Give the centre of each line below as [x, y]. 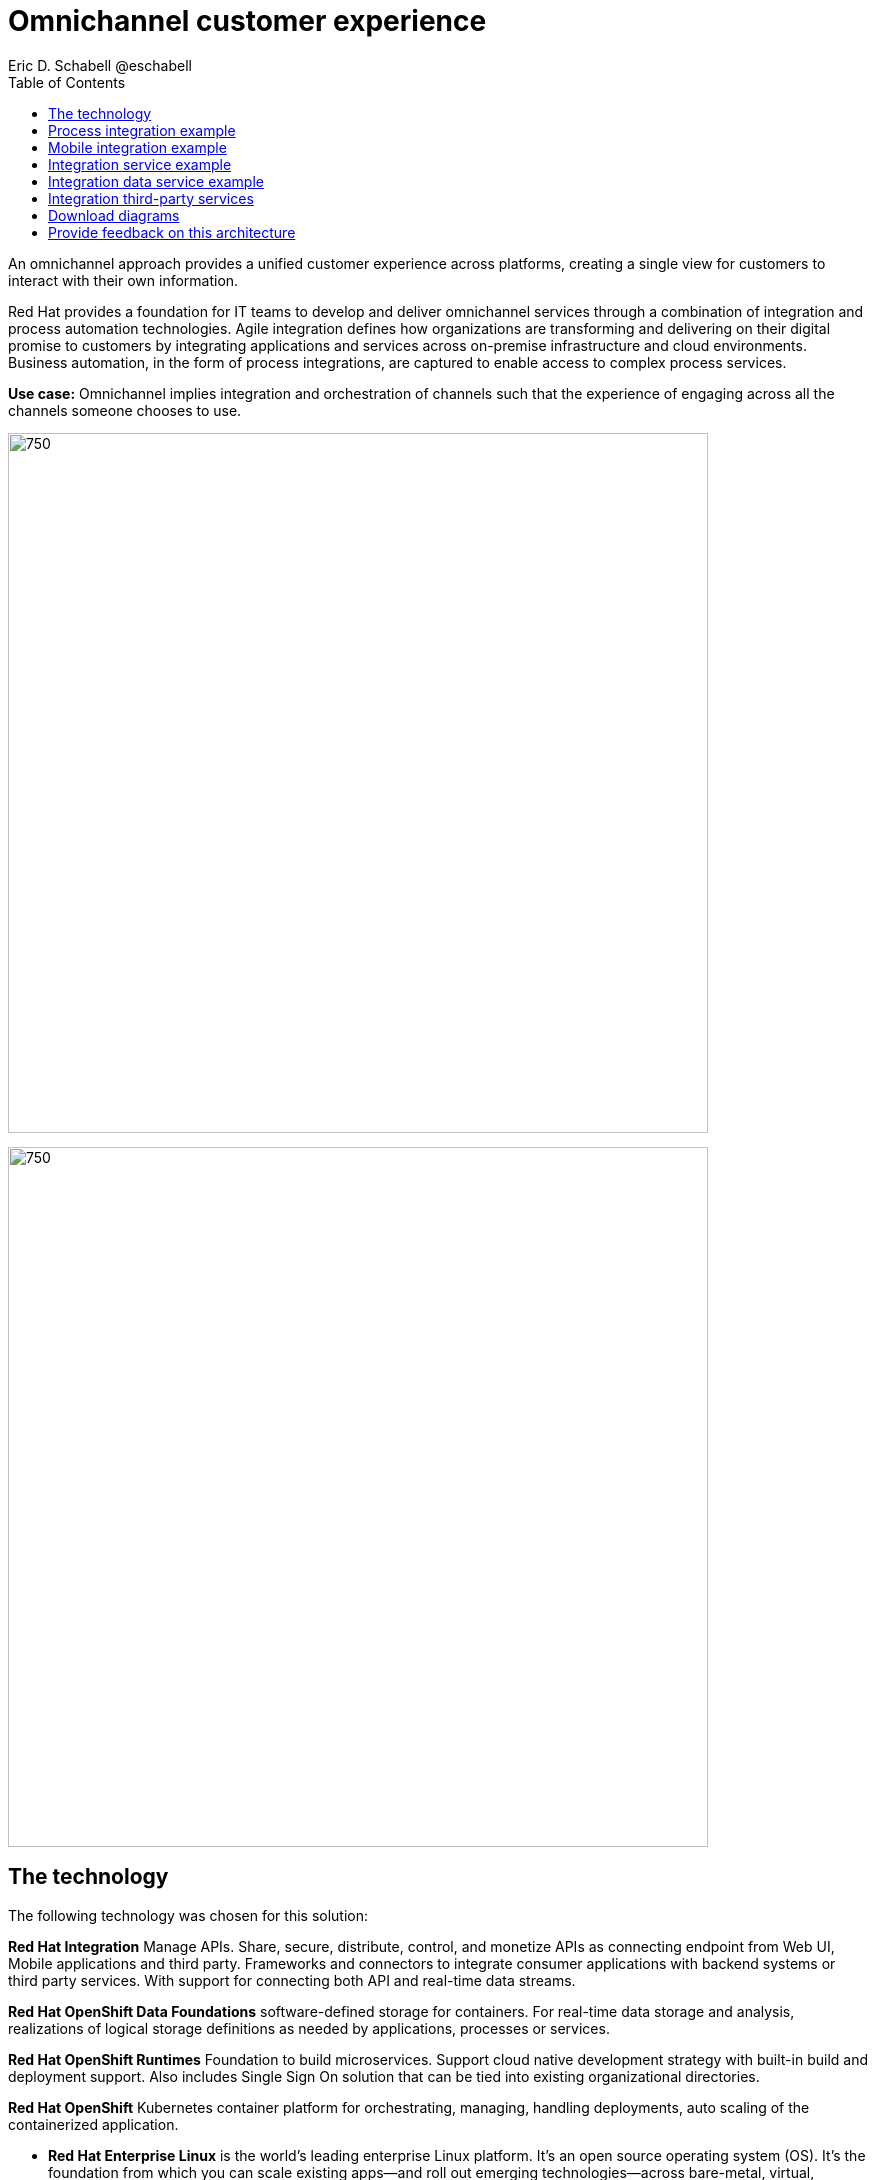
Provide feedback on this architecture [172, 232]
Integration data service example [156, 181]
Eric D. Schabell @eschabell [100, 65]
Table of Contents [67, 82]
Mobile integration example [137, 147]
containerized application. [93, 2124]
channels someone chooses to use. [125, 410]
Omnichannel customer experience [247, 21]
